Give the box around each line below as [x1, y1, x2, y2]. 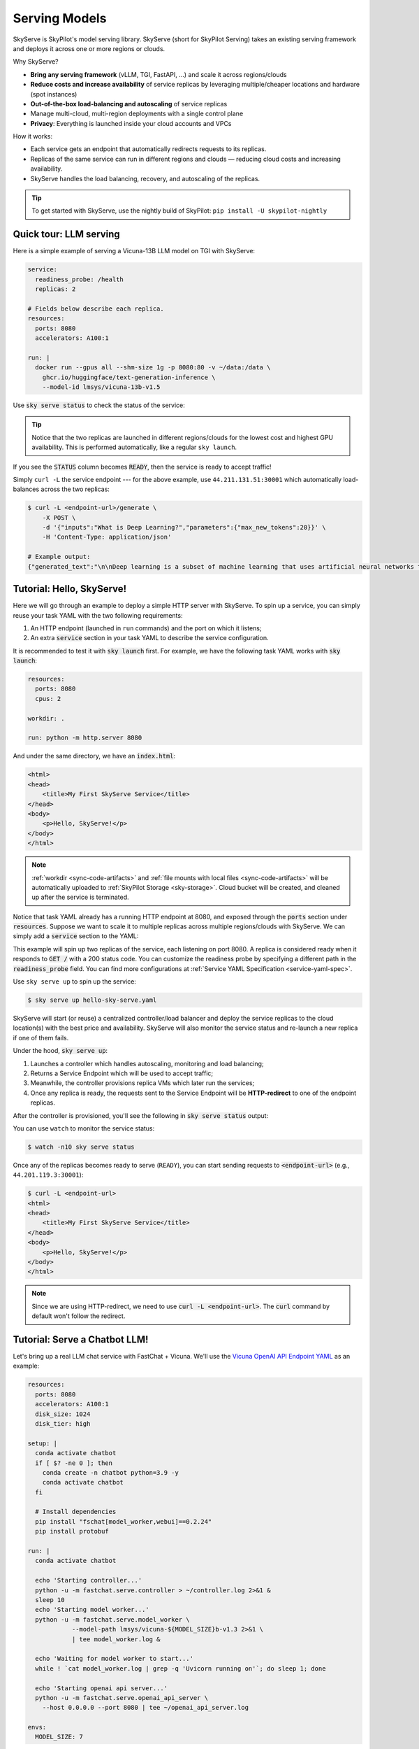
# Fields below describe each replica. [27, 304, 164, 313]
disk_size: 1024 [35, 1410, 91, 1418]
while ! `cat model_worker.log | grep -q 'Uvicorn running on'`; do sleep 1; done [35, 1664, 326, 1672]
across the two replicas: [41, 485, 110, 493]
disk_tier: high [35, 1419, 91, 1427]
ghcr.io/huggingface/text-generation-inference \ [42, 373, 216, 381]
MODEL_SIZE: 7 [35, 1733, 84, 1741]
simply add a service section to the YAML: [13, 932, 139, 940]
